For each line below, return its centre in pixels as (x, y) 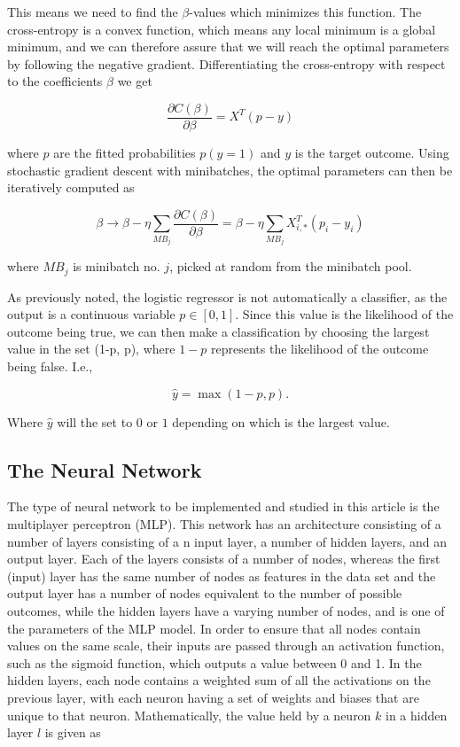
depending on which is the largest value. (281, 421)
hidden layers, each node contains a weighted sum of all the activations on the (219, 680)
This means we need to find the (93, 12)
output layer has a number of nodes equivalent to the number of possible (205, 593)
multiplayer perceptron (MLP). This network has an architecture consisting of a (224, 524)
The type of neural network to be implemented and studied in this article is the (223, 506)
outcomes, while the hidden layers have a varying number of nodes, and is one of (226, 611)
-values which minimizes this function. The (305, 12)
